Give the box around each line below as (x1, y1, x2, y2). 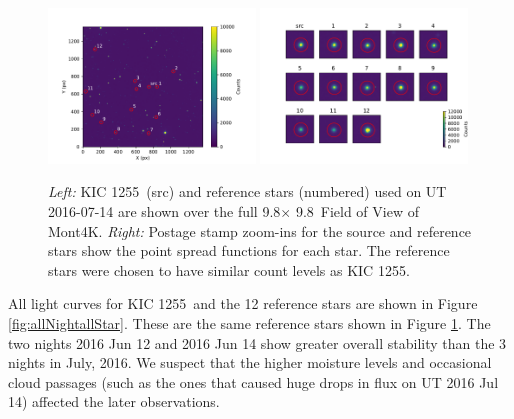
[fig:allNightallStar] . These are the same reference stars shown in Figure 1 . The (8, 312, 491, 333)
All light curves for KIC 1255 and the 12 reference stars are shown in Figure (8, 293, 478, 314)
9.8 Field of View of (295, 201, 419, 221)
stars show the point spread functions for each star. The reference (48, 240, 450, 261)
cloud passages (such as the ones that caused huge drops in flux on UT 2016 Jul (8, 371, 499, 392)
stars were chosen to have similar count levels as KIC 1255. (48, 259, 410, 280)
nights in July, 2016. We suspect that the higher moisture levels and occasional (8, 352, 492, 373)
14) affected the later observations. (8, 391, 220, 412)
